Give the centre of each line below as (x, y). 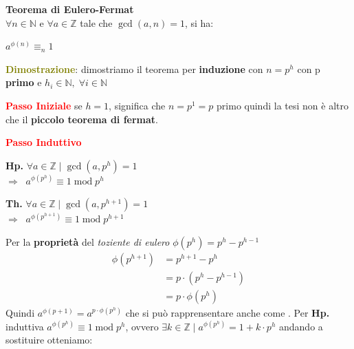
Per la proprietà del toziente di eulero (88, 241)
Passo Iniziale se (44, 105)
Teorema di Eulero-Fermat (70, 9)
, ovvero (142, 326)
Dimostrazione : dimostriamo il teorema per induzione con (134, 68)
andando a (301, 326)
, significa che (137, 105)
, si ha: (199, 22)
